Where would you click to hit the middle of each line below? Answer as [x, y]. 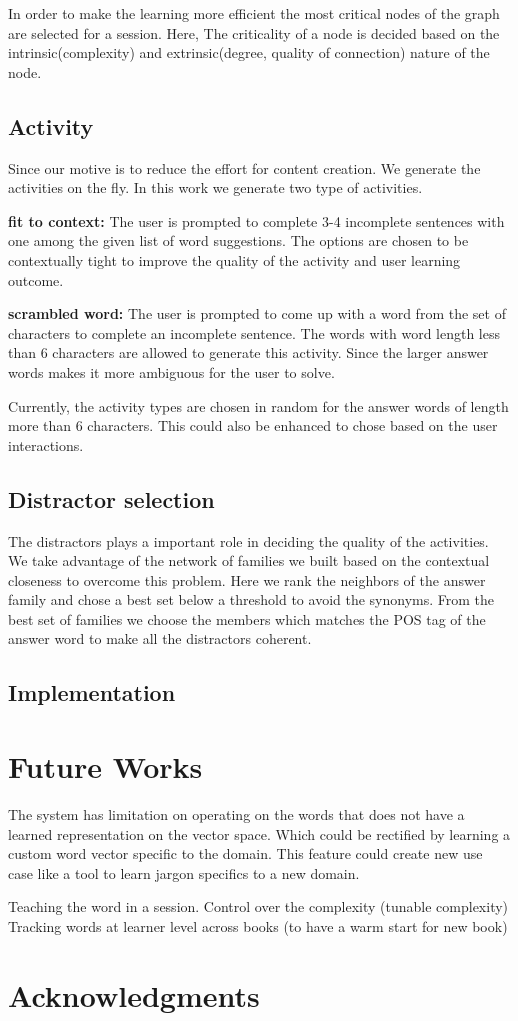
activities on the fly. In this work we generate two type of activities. [215, 187]
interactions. [46, 444]
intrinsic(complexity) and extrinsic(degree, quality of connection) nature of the [249, 52]
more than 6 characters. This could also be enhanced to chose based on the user [253, 425]
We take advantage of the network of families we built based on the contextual [249, 560]
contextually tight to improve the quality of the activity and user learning [234, 259]
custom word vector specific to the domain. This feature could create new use [245, 853]
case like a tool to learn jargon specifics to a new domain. [184, 872]
